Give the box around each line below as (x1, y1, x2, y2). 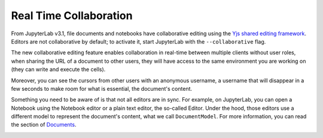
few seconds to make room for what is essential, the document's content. (11, 85, 193, 92)
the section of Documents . (11, 121, 77, 128)
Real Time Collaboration (11, 9, 133, 22)
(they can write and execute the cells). (11, 66, 106, 73)
